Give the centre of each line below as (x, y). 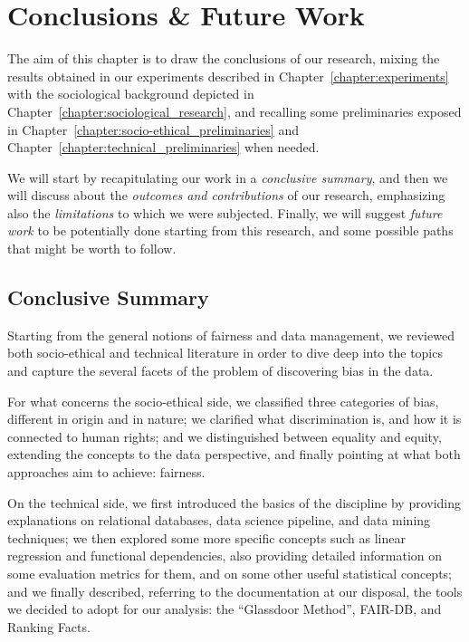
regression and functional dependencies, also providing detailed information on (225, 556)
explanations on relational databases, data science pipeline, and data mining (219, 520)
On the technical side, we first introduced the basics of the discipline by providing (234, 502)
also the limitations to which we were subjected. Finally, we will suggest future (225, 212)
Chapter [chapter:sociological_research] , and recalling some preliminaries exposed (234, 111)
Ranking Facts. (49, 626)
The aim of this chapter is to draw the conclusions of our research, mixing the (224, 58)
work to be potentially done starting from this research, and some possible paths (230, 230)
